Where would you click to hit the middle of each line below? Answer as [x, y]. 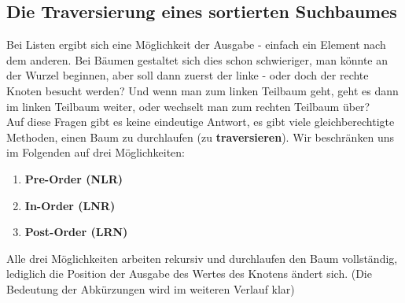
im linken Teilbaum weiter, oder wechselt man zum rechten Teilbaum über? [188, 106]
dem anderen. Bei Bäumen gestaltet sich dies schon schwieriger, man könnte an [197, 59]
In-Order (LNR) [70, 205]
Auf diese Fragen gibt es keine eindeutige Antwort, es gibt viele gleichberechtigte [201, 122]
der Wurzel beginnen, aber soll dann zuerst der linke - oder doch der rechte [188, 75]
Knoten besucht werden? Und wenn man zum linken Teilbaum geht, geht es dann [202, 90]
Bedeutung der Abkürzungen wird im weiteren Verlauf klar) [151, 288]
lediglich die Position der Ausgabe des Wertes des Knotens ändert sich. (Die [189, 273]
